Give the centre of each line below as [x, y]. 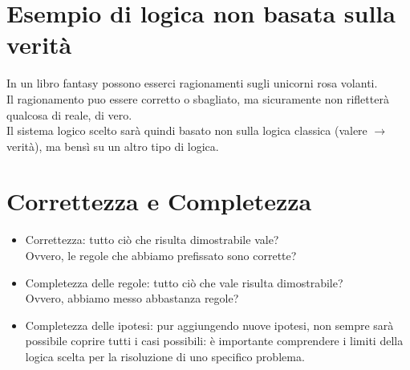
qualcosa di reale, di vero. [69, 114]
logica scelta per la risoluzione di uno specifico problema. [165, 356]
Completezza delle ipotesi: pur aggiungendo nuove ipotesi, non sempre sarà [209, 325]
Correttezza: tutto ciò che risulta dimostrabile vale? [152, 240]
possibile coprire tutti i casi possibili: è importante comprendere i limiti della [214, 341]
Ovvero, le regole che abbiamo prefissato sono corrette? [161, 255]
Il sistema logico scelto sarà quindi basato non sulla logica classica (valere [187, 130]
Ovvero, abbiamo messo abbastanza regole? [132, 298]
